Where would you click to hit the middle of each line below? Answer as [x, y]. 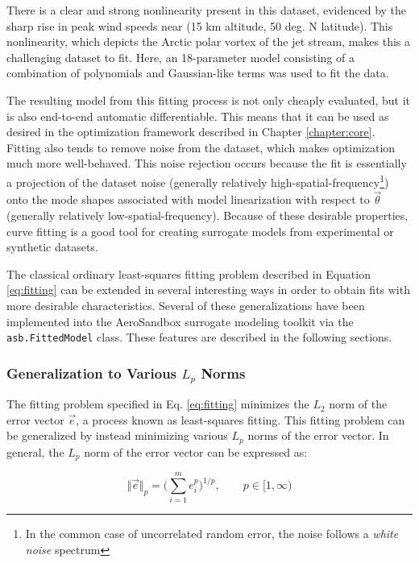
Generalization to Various [92, 373]
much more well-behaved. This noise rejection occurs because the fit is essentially [207, 163]
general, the [35, 451]
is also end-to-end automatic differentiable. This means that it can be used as [198, 116]
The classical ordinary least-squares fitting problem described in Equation [189, 273]
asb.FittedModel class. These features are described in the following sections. [199, 337]
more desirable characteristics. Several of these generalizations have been [186, 305]
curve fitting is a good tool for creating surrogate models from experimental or [200, 231]
